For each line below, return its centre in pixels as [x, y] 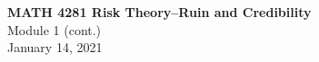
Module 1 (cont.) [55, 29]
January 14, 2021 [55, 47]
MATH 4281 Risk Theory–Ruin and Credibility [159, 11]
